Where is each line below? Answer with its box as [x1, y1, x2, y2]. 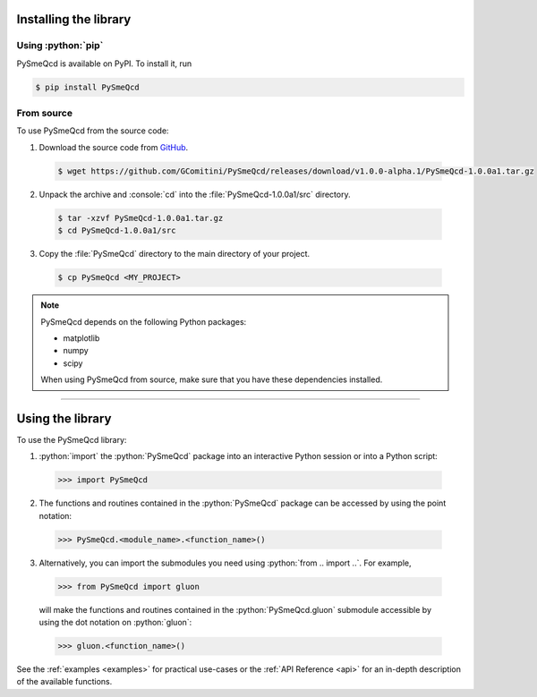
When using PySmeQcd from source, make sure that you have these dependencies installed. [40, 374, 383, 385]
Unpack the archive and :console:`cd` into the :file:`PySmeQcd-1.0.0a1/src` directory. [38, 189, 351, 200]
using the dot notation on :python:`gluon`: [38, 617, 192, 628]
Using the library [16, 411, 112, 426]
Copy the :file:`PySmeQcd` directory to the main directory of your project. [38, 249, 311, 259]
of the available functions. [16, 676, 113, 687]
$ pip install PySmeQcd [35, 81, 141, 92]
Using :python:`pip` [16, 39, 104, 52]
